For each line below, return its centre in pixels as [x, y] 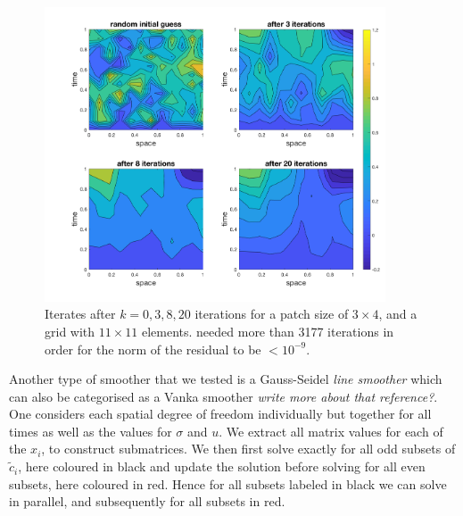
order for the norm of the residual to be [153, 349]
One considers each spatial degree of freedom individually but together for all [220, 414]
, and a [398, 314]
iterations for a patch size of [272, 314]
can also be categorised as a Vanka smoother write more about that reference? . [223, 396]
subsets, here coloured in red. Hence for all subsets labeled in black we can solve [228, 483]
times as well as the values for [91, 431]
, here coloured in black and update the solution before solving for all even [222, 466]
